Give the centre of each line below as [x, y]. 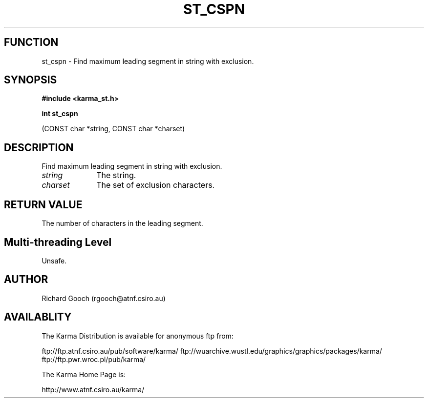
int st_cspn [60, 114]
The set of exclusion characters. [156, 185]
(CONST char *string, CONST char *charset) [113, 129]
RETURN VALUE [43, 204]
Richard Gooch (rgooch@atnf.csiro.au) [104, 298]
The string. [116, 175]
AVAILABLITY [38, 317]
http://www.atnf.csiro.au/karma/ [93, 389]
